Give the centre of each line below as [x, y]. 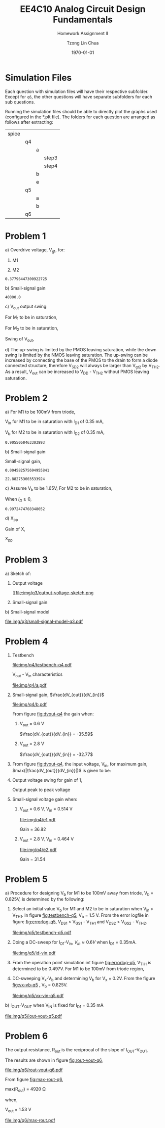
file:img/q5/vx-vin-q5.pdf [38, 995]
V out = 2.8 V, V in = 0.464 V [47, 839]
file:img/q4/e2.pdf [38, 849]
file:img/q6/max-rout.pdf [30, 1120]
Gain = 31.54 [33, 859]
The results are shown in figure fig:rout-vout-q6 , [54, 1060]
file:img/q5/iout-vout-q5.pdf [34, 1016]
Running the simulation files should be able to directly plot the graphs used [81, 111]
